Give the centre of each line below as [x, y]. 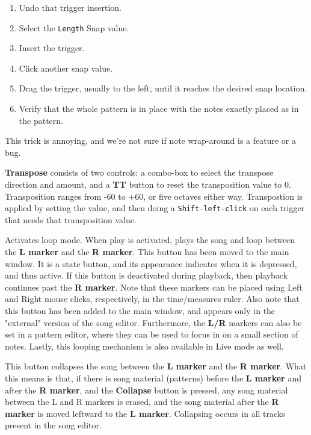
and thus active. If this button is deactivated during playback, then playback [146, 275]
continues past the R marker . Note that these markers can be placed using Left [154, 287]
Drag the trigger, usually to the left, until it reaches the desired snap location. [163, 88]
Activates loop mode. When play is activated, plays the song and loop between [150, 240]
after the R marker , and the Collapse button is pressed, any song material [146, 390]
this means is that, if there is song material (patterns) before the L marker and [153, 378]
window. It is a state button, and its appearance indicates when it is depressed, [151, 263]
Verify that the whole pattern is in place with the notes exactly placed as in [159, 109]
